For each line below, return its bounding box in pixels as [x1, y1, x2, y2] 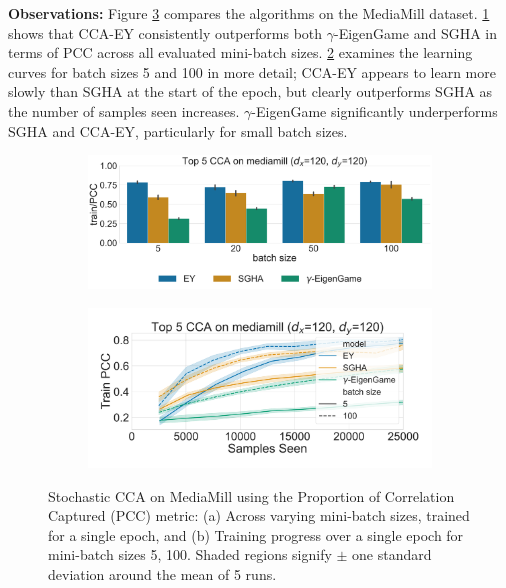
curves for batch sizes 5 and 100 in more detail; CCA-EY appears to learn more [8, 61, 496, 82]
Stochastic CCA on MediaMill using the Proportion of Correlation [48, 485, 455, 506]
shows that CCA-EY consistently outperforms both [8, 22, 323, 43]
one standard [352, 544, 432, 565]
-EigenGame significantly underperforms [251, 100, 498, 121]
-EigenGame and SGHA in [334, 22, 497, 43]
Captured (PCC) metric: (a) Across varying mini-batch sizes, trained [48, 505, 470, 526]
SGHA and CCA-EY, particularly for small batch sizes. [8, 120, 348, 141]
